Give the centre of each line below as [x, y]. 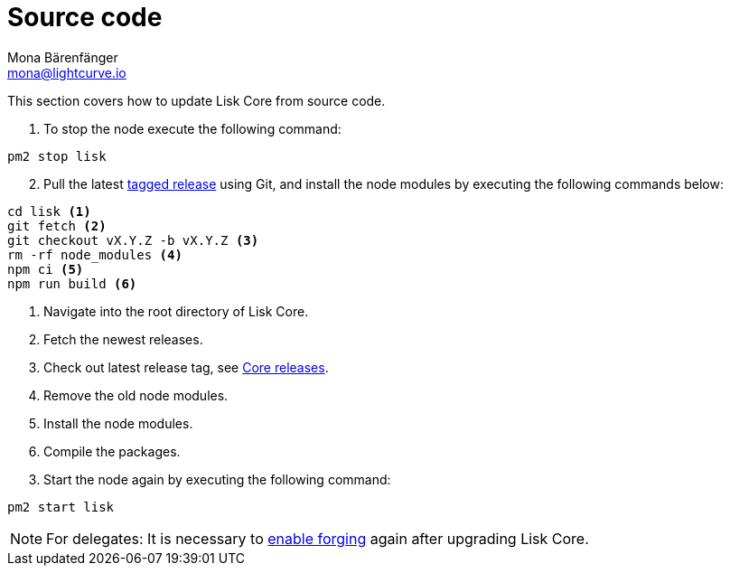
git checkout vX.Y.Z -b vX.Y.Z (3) [133, 240]
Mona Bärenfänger [63, 57]
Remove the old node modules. [136, 395]
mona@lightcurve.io [67, 72]
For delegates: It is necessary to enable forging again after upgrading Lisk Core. [318, 538]
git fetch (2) [57, 225]
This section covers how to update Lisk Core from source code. [197, 100]
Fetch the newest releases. [123, 339]
